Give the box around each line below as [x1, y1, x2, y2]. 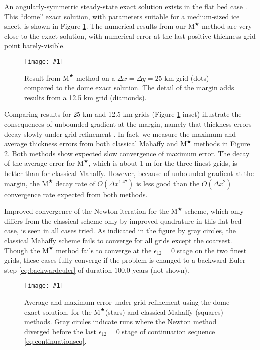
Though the [4, 245, 40, 255]
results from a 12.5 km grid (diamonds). [24, 92, 147, 102]
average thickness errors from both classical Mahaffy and [4, 138, 178, 149]
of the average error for [4, 158, 75, 168]
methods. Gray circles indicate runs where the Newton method [24, 316, 217, 327]
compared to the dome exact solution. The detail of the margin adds [24, 82, 234, 93]
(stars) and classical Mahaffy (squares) [105, 306, 223, 317]
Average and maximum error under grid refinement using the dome [24, 296, 230, 307]
